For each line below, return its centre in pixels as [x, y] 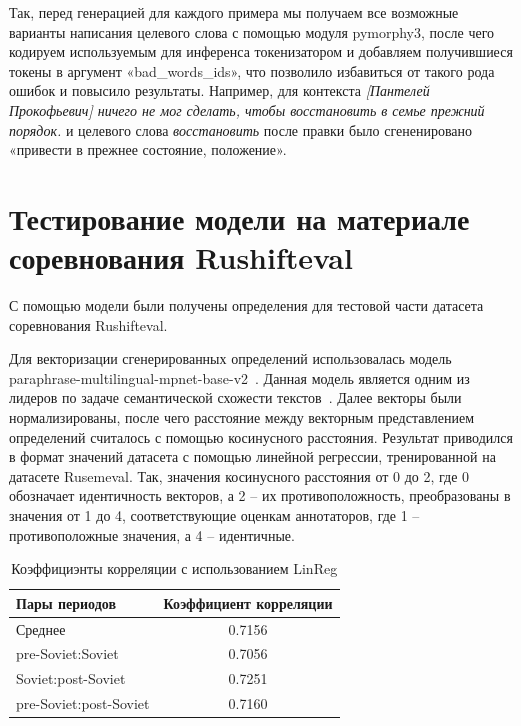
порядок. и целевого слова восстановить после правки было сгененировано [241, 129]
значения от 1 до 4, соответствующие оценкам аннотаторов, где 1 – [214, 515]
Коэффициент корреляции [248, 602]
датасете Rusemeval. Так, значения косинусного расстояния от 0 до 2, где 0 [239, 475]
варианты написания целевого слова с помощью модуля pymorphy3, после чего [252, 31]
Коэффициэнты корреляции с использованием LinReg [174, 568]
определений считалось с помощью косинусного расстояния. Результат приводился [261, 436]
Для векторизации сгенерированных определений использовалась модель [230, 358]
